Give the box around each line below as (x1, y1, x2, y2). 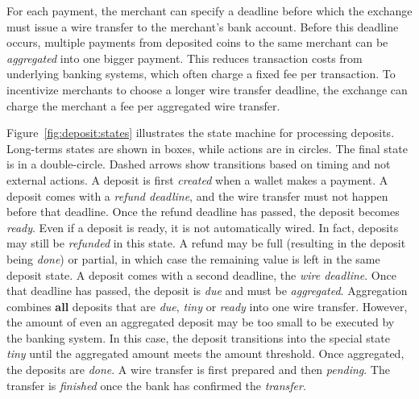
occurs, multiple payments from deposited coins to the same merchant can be (6, 34, 388, 51)
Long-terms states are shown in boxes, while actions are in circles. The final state (6, 139, 408, 156)
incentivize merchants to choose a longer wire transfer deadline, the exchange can (6, 81, 408, 98)
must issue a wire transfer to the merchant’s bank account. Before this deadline (6, 18, 399, 35)
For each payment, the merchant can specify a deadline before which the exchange (6, 2, 413, 19)
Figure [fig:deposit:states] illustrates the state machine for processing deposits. (6, 124, 395, 141)
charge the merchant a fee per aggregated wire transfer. (6, 97, 280, 114)
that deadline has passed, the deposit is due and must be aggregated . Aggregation (6, 282, 408, 299)
